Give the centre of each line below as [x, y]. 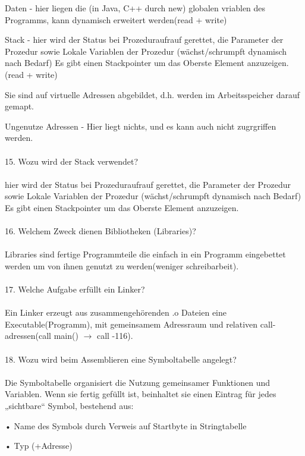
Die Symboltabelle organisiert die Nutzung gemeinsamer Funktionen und [137, 382]
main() [66, 336]
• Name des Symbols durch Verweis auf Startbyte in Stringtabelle [126, 425]
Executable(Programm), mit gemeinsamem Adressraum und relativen [131, 324]
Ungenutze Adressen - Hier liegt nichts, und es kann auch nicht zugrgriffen [141, 126]
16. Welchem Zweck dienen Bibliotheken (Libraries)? [100, 231]
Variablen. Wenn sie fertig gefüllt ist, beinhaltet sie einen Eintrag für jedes [141, 394]
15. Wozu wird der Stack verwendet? [72, 161]
